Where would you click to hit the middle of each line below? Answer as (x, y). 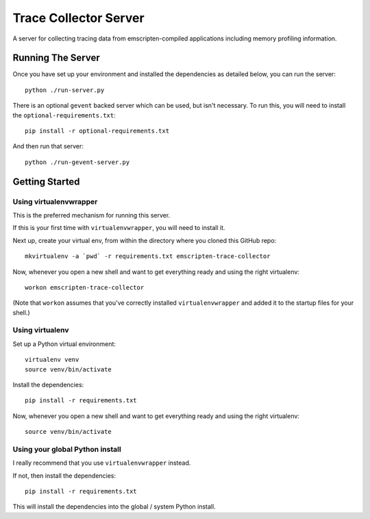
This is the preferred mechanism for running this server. (91, 215)
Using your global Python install (67, 449)
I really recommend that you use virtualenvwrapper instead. (102, 463)
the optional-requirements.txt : (64, 115)
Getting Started (46, 182)
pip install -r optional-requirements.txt (97, 131)
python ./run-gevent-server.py (77, 162)
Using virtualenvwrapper (55, 201)
